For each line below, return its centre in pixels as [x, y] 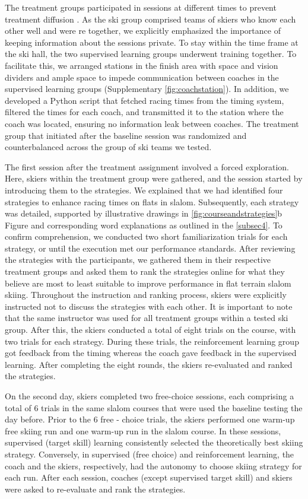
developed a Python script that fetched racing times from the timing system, [145, 100]
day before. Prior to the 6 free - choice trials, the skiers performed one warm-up [150, 419]
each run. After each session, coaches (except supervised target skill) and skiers [149, 477]
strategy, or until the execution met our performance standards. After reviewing [150, 248]
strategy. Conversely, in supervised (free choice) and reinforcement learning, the [150, 454]
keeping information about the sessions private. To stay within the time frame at [152, 42]
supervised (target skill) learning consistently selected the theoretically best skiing [154, 442]
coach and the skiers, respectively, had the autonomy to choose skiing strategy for [153, 465]
